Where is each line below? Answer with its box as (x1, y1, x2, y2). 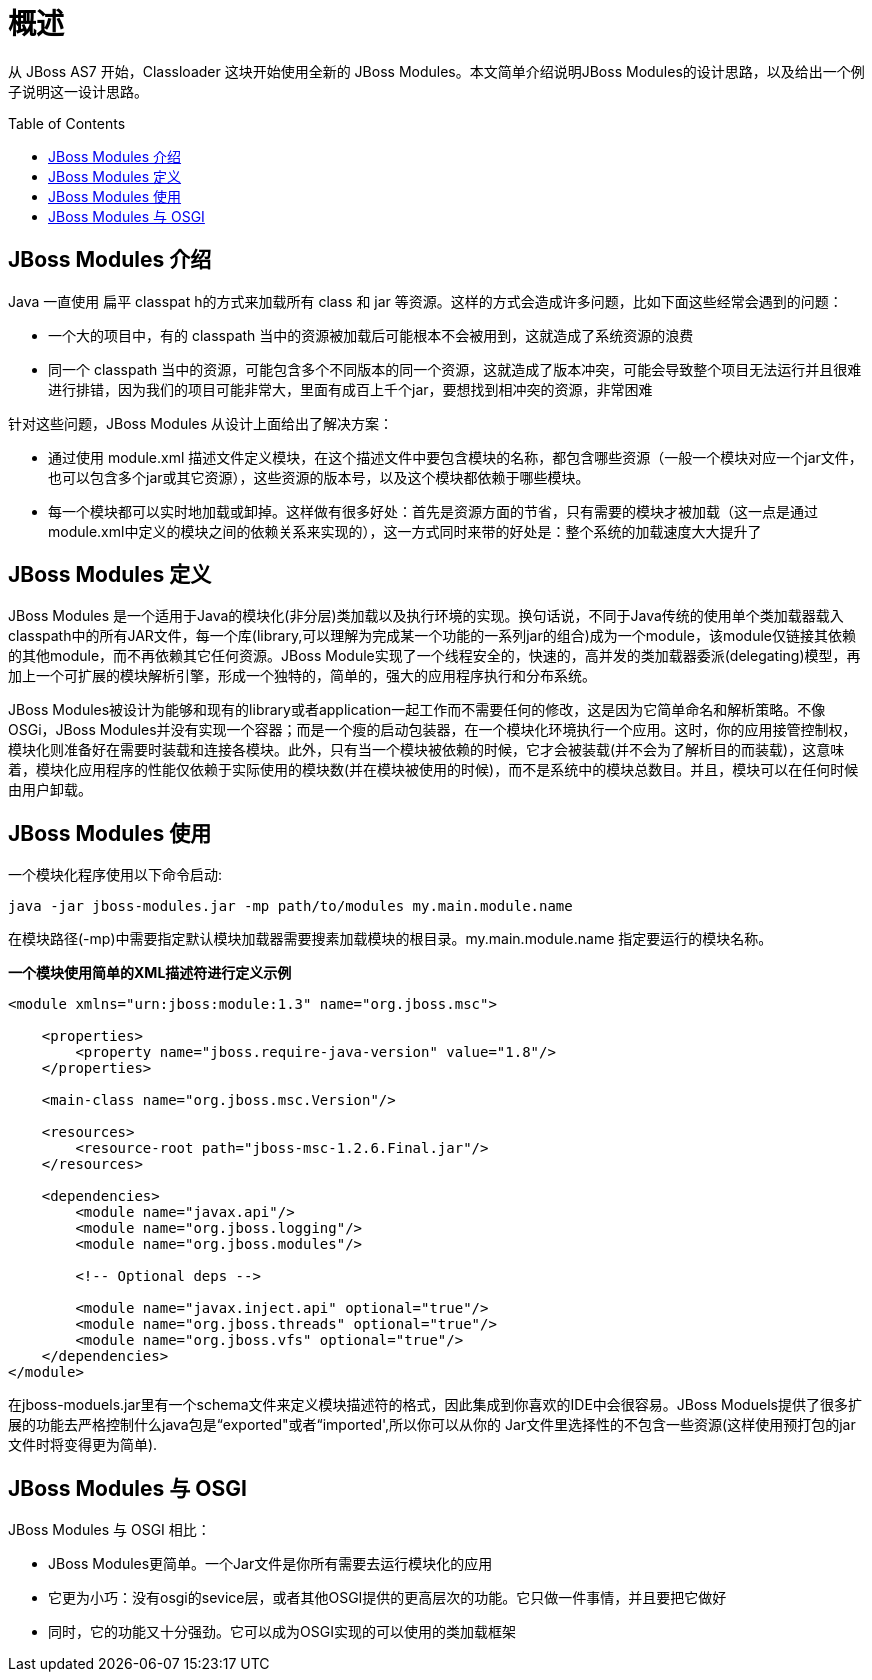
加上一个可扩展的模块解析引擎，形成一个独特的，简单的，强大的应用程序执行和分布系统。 (8, 667, 596, 685)
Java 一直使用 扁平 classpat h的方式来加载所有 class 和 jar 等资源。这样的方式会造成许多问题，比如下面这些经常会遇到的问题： (8, 292, 843, 310)
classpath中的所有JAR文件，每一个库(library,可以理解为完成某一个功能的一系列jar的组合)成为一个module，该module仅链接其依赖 (8, 627, 856, 645)
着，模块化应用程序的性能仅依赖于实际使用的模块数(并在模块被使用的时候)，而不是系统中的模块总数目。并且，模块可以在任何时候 (8, 761, 859, 779)
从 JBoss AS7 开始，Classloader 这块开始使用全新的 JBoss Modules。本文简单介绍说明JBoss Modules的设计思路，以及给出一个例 (8, 62, 865, 80)
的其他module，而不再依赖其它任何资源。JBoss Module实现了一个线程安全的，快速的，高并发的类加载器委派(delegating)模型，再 (8, 647, 861, 665)
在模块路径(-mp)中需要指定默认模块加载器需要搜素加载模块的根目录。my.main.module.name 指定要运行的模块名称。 (8, 930, 773, 948)
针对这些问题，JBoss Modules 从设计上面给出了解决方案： (8, 414, 394, 432)
